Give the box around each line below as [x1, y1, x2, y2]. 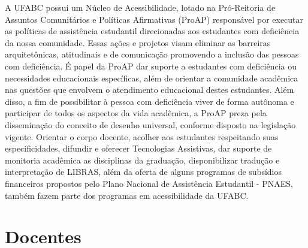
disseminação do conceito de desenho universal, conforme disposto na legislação [5, 118, 296, 131]
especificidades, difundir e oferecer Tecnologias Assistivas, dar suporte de [5, 142, 272, 155]
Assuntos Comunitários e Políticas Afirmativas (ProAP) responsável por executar [5, 13, 304, 25]
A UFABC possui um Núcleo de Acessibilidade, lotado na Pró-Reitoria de [5, 1, 276, 13]
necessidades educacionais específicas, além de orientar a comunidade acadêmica [5, 71, 298, 84]
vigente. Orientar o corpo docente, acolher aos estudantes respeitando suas [5, 130, 279, 143]
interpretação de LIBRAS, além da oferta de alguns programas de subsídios [5, 165, 282, 178]
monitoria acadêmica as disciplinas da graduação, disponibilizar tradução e [5, 153, 280, 166]
